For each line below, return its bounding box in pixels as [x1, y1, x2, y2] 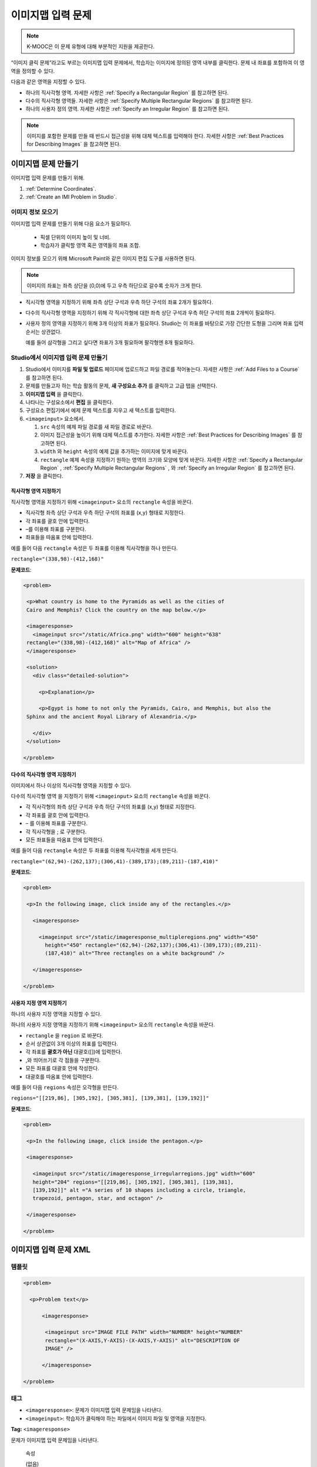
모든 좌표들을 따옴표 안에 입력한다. [25, 836, 104, 843]
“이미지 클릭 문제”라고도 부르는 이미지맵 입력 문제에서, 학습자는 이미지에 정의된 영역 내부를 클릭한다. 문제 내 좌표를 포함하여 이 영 [11, 59, 305, 66]
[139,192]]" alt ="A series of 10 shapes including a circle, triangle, [32, 1187, 247, 1194]
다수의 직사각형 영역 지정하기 [11, 771, 76, 778]
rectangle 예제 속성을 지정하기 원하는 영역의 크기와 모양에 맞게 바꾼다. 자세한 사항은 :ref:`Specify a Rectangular [40, 456, 303, 463]
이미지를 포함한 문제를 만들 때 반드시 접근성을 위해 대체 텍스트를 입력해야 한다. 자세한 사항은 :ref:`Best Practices [26, 133, 284, 140]
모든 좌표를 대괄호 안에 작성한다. [25, 1065, 100, 1072]
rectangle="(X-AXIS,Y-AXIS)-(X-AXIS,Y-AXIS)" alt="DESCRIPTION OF [45, 1337, 240, 1344]
